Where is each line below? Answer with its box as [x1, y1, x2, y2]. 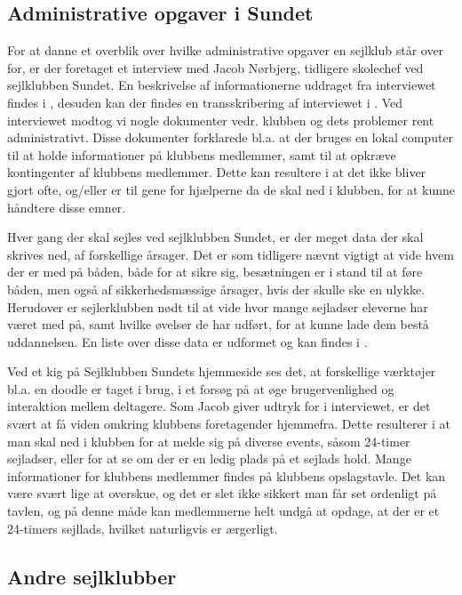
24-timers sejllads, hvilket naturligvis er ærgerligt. [7, 519, 278, 537]
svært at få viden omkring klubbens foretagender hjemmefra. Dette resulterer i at [7, 414, 450, 433]
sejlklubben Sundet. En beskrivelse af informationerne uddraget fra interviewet [7, 76, 436, 94]
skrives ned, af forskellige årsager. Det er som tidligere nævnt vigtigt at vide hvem [7, 245, 454, 263]
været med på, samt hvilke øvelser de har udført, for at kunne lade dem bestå [7, 315, 429, 334]
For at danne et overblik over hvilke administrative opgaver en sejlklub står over [7, 41, 444, 60]
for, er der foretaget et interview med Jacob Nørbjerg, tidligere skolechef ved [7, 58, 424, 76]
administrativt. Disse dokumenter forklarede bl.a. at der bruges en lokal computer [7, 128, 454, 147]
